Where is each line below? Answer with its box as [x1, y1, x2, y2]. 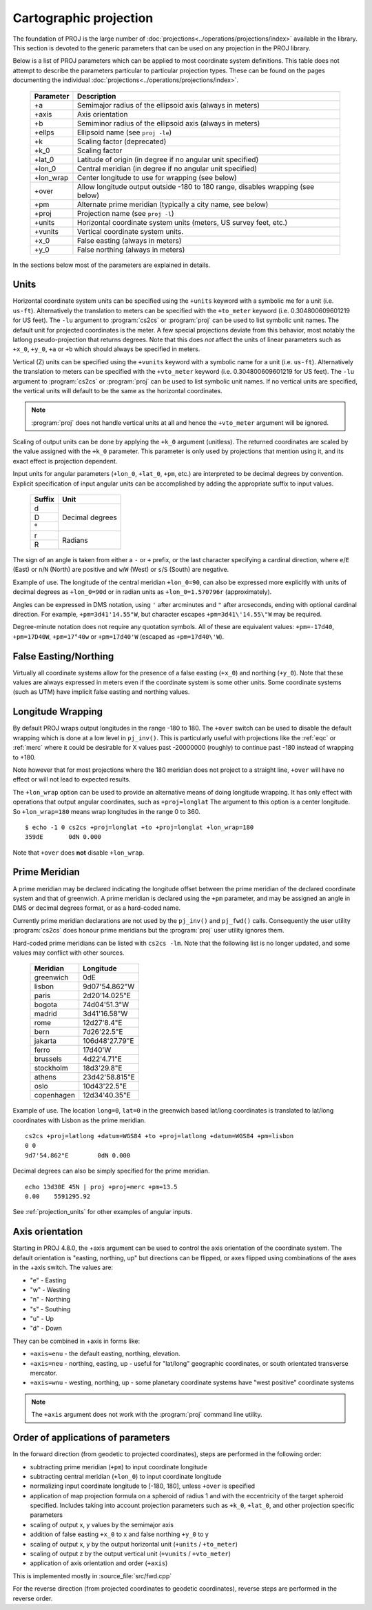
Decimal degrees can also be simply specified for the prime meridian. [12, 1166, 210, 1175]
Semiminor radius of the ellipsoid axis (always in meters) [76, 118, 260, 128]
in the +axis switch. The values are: [12, 1263, 114, 1272]
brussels [34, 1054, 62, 1064]
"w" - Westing [30, 1285, 70, 1293]
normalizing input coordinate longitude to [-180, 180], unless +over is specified [30, 1482, 255, 1490]
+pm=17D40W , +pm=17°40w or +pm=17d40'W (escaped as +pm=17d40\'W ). [12, 632, 225, 641]
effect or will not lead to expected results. [12, 775, 131, 784]
